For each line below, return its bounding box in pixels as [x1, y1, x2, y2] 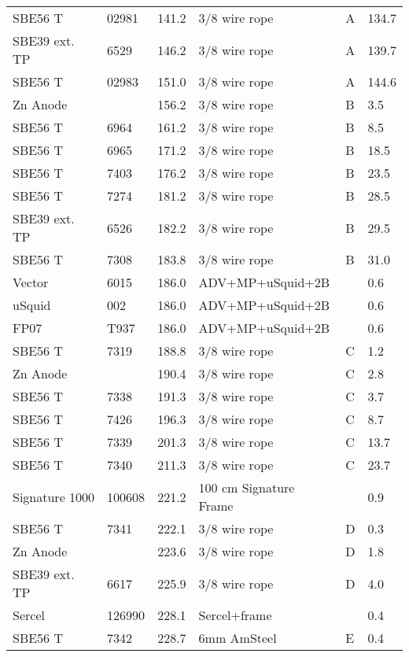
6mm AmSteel [198, 629, 277, 647]
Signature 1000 [13, 487, 95, 506]
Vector [13, 273, 49, 291]
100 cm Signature [198, 478, 295, 496]
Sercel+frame [198, 606, 272, 624]
